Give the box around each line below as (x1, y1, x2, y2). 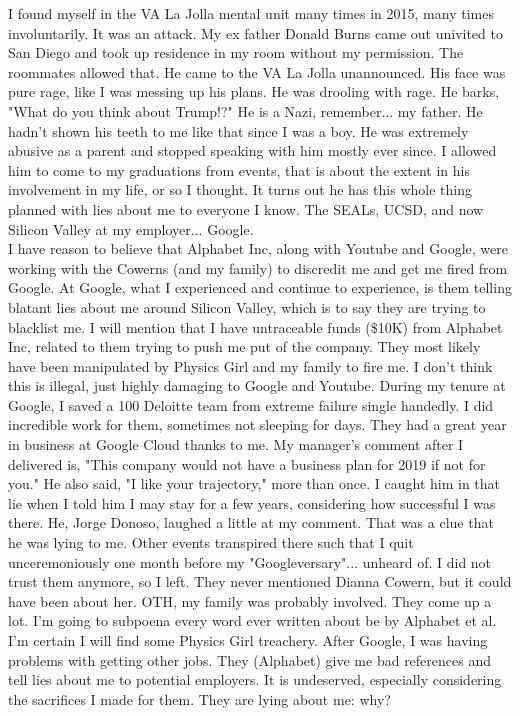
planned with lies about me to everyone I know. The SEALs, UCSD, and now (8, 198, 484, 219)
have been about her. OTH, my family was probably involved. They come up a (8, 590, 492, 611)
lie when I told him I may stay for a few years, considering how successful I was (8, 492, 496, 513)
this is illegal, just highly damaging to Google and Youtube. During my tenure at (8, 375, 506, 396)
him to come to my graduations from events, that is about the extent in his (8, 159, 470, 180)
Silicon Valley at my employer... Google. (8, 218, 254, 239)
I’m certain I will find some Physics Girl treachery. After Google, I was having (8, 630, 488, 650)
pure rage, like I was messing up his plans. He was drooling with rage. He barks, (8, 81, 500, 102)
